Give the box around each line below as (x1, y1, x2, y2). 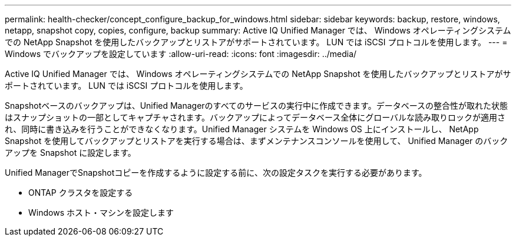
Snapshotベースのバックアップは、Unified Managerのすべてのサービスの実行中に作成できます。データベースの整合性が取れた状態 (5, 101, 508, 111)
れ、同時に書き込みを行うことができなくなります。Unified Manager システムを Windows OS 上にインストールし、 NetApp (5, 124, 479, 134)
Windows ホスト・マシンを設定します (28, 207, 174, 217)
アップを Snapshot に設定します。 (5, 148, 136, 158)
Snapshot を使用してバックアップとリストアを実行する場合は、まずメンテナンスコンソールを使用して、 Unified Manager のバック (5, 136, 508, 146)
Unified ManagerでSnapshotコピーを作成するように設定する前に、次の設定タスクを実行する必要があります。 (5, 168, 427, 178)
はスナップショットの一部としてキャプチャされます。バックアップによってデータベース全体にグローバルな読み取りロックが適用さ (5, 112, 506, 122)
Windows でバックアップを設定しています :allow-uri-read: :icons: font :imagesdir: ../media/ (5, 49, 357, 59)
